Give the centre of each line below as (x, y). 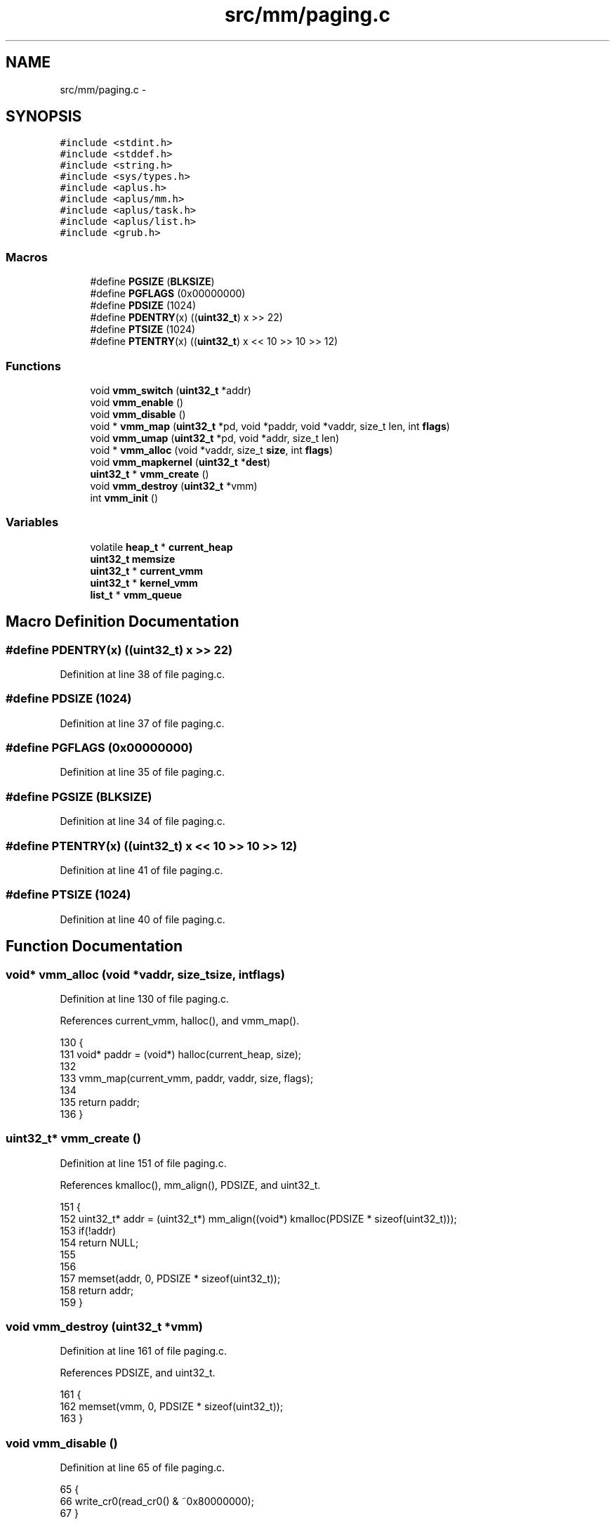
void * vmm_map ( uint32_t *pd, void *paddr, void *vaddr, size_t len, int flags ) (270, 426)
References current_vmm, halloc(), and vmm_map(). (180, 1020)
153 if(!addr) (88, 1230)
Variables (32, 522)
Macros (27, 257)
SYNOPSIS (44, 117)
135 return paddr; (100, 1102)
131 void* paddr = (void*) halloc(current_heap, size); (181, 1054)
